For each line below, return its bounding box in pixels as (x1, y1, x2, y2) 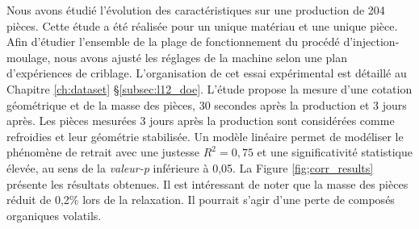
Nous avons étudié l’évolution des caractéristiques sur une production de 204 (6, 2, 385, 18)
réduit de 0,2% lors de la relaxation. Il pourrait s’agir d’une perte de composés (6, 191, 395, 208)
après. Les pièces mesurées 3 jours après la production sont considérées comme (6, 112, 395, 129)
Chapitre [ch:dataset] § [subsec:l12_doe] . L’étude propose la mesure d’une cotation (6, 80, 413, 97)
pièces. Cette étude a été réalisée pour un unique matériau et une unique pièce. (6, 17, 398, 34)
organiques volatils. (6, 206, 102, 223)
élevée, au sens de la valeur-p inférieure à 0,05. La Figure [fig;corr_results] (6, 159, 374, 176)
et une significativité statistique (257, 144, 413, 160)
